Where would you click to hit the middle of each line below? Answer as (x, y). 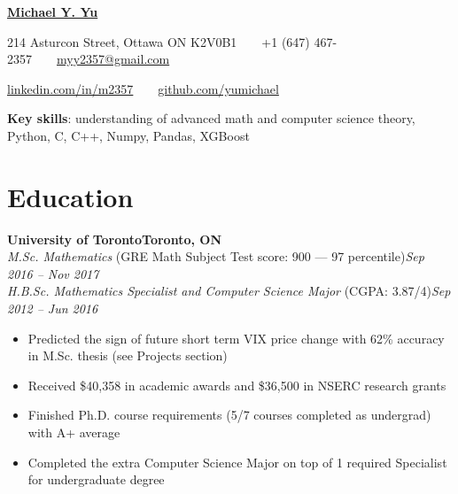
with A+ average (74, 432)
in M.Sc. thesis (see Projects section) (128, 355)
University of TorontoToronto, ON (115, 239)
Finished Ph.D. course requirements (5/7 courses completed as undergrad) (229, 415)
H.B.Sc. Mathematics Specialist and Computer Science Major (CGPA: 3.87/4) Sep (229, 291)
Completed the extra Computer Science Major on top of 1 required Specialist (237, 462)
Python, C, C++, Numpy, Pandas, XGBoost (128, 135)
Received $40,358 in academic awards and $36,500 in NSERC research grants (237, 385)
